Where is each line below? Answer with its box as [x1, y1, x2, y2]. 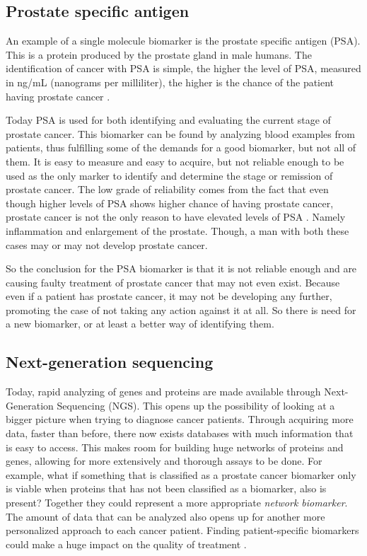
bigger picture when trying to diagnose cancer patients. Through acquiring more [6, 412, 354, 427]
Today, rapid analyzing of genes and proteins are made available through [6, 384, 321, 399]
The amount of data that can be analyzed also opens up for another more [6, 509, 325, 523]
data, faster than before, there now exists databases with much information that [6, 426, 354, 441]
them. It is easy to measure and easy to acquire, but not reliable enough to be [6, 154, 344, 168]
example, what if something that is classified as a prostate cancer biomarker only [6, 467, 356, 482]
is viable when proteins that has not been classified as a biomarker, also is [6, 481, 327, 496]
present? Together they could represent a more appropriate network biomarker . [6, 495, 348, 510]
